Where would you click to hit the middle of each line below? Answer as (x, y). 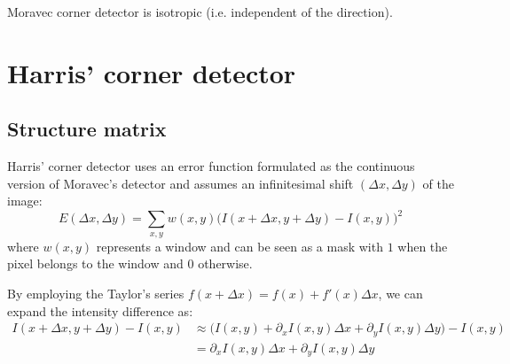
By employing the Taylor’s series (96, 294)
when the (423, 246)
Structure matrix (87, 129)
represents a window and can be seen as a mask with (239, 246)
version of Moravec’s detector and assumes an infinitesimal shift (180, 183)
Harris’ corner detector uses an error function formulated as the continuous (211, 166)
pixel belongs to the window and (95, 263)
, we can (400, 294)
